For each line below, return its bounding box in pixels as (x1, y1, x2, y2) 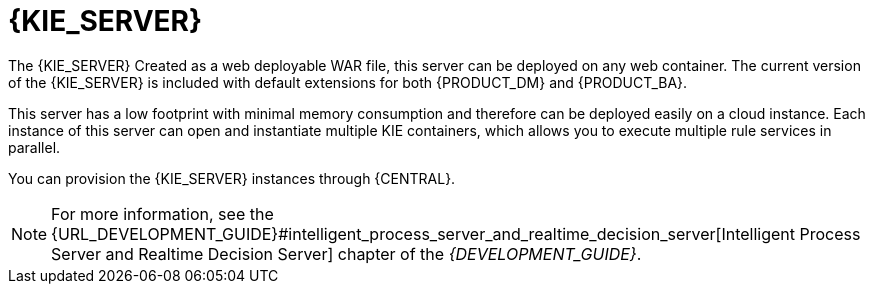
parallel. (8, 138, 61, 156)
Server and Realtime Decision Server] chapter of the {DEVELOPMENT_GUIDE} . (51, 243, 642, 264)
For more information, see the (51, 203, 274, 224)
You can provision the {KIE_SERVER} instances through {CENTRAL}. (8, 169, 456, 187)
